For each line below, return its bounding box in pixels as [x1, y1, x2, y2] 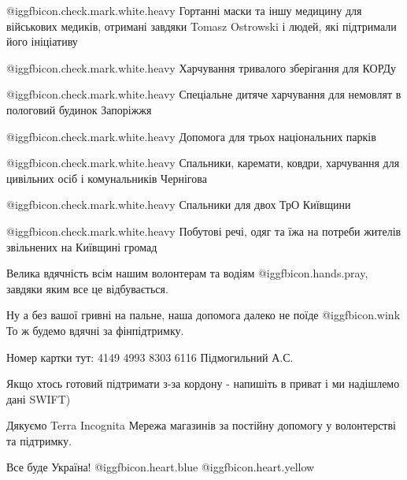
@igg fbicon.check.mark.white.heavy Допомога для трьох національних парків [6, 128, 376, 144]
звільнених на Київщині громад [6, 238, 157, 255]
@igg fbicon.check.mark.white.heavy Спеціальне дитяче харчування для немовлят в [6, 86, 401, 102]
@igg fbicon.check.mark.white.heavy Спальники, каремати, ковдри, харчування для [6, 154, 400, 171]
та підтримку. [6, 432, 72, 448]
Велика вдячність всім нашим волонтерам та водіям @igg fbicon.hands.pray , [6, 265, 368, 281]
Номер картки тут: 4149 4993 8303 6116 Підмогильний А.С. [6, 348, 294, 365]
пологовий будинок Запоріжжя [6, 101, 152, 117]
